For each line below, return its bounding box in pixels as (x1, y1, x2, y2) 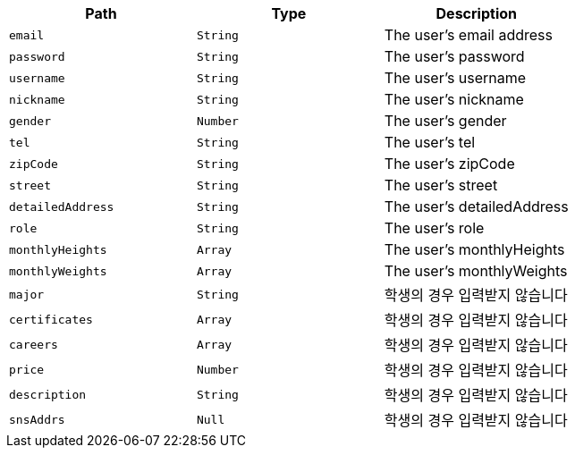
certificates (9, 312, 93, 326)
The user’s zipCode (384, 155, 515, 173)
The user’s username (384, 69, 527, 87)
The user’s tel (384, 133, 476, 151)
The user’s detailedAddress (384, 198, 569, 215)
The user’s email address (384, 26, 553, 44)
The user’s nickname (384, 90, 524, 108)
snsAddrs (9, 412, 65, 426)
